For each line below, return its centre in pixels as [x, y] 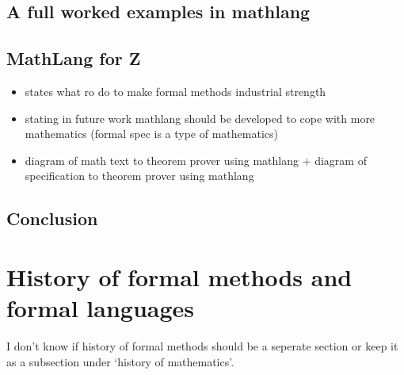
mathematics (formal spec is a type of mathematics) [151, 134]
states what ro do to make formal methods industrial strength [175, 91]
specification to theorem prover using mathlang [139, 176]
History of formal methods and [179, 276]
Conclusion [52, 218]
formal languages [101, 308]
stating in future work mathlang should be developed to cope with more [200, 118]
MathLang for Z [74, 58]
